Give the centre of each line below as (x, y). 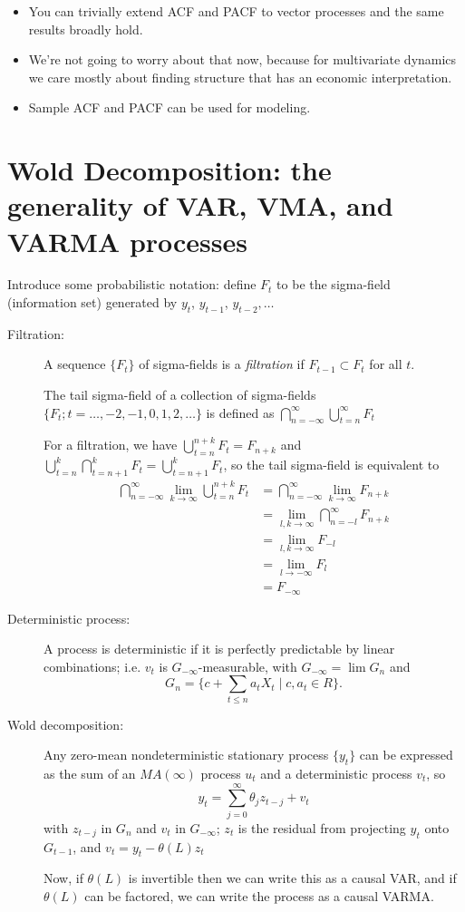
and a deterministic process (336, 774)
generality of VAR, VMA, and (200, 205)
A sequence (75, 364)
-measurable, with (247, 666)
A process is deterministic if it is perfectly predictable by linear (219, 649)
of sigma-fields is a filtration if (222, 364)
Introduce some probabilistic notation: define (132, 284)
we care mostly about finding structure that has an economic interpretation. (240, 77)
